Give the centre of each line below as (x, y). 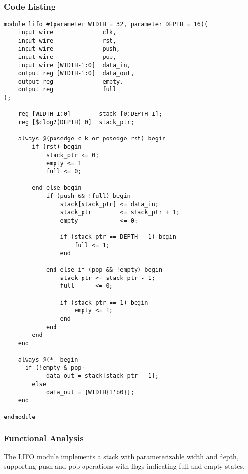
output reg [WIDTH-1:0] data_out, (76, 73)
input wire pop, (67, 57)
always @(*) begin (48, 360)
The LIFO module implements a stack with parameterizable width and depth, (121, 456)
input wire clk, (67, 32)
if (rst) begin (57, 147)
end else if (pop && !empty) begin (104, 269)
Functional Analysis (44, 438)
